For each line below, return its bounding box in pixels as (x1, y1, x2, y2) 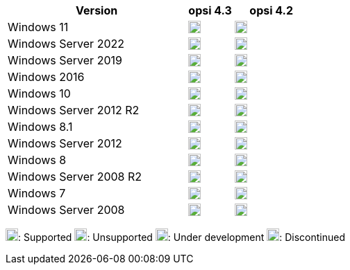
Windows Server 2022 (8, 37, 124, 51)
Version (76, 3, 118, 17)
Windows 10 (8, 87, 71, 100)
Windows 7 (8, 186, 66, 200)
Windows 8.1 (8, 120, 73, 134)
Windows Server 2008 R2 (8, 170, 142, 183)
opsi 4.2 (249, 3, 294, 17)
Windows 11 (8, 20, 69, 34)
